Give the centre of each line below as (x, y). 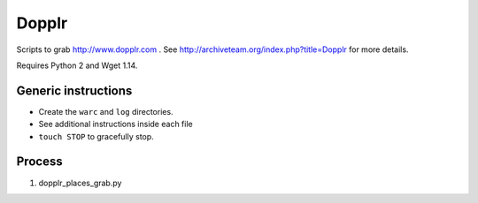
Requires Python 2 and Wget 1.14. (77, 65)
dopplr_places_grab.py (80, 183)
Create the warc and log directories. (106, 111)
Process (39, 162)
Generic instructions (74, 90)
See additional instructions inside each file (116, 124)
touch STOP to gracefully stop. (96, 136)
